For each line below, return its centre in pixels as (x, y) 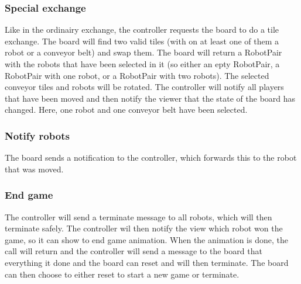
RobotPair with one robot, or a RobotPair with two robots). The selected (137, 75)
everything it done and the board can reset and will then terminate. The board (147, 262)
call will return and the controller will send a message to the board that (134, 251)
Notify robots (37, 135)
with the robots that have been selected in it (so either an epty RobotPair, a (142, 64)
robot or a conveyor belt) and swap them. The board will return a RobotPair (143, 52)
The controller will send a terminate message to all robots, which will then (138, 217)
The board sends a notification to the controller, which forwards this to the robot (151, 157)
